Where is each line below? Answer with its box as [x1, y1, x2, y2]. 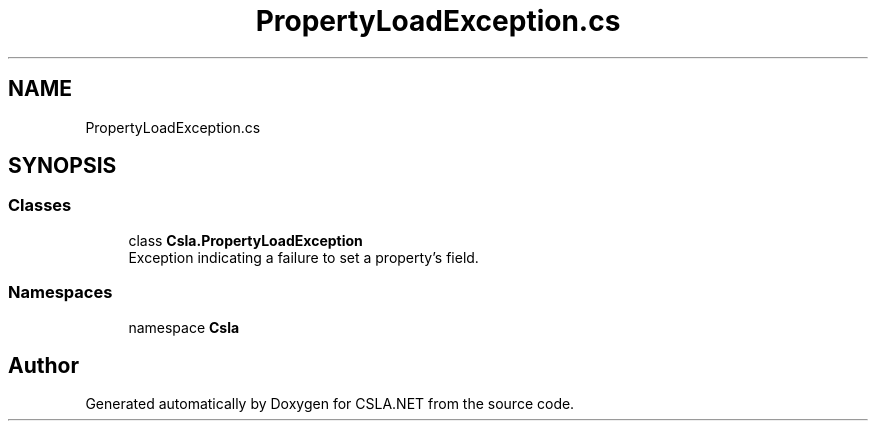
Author [8, 352, 79, 378]
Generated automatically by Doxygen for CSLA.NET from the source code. [85, 395, 575, 413]
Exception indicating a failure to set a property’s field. [128, 248, 479, 266]
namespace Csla [128, 318, 240, 336]
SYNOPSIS [8, 153, 117, 179]
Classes [8, 195, 72, 216]
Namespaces [8, 282, 113, 303]
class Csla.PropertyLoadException [128, 231, 363, 249]
